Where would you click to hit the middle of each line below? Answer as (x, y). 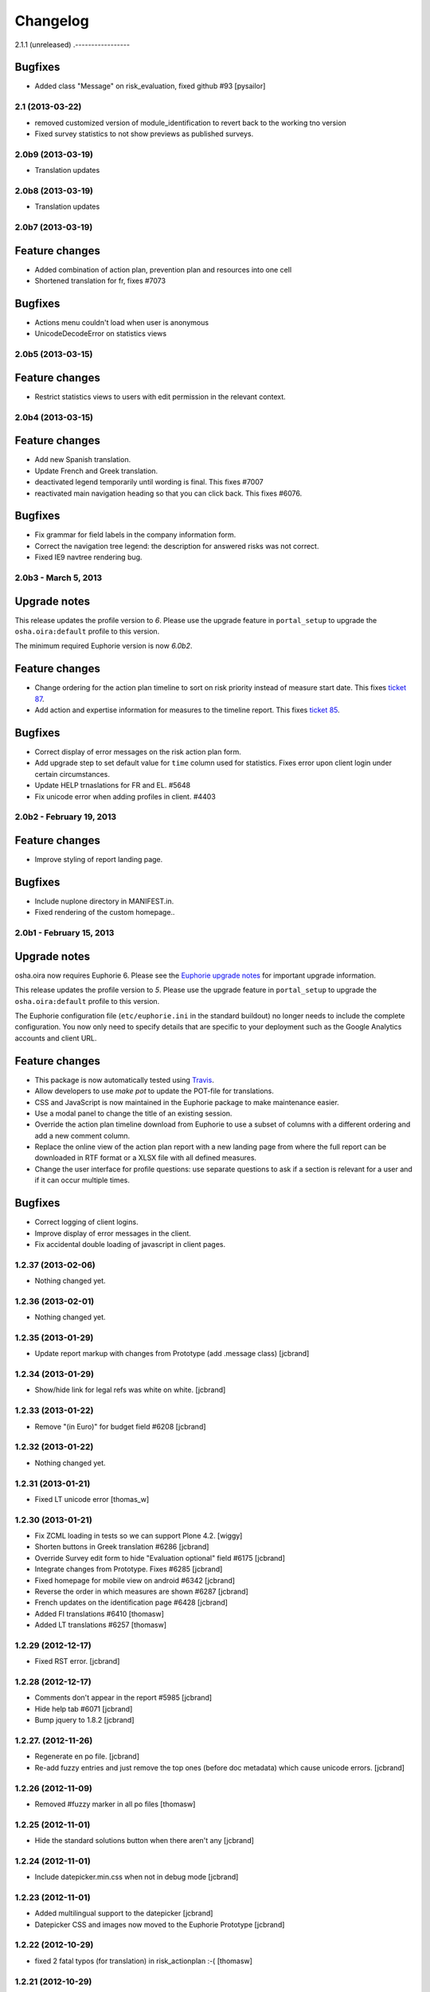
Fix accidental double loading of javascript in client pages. (130, 1244)
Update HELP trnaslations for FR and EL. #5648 (113, 786)
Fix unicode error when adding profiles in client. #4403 (125, 796)
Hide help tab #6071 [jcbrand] (84, 1708)
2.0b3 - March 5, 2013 (59, 578)
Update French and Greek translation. (96, 471)
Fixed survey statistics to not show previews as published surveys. (144, 133)
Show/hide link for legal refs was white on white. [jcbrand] (130, 1390)
